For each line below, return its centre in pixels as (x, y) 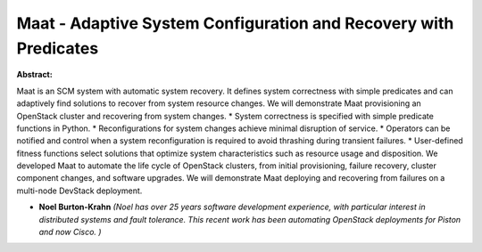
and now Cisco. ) (70, 232)
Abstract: (34, 75)
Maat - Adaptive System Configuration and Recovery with (235, 23)
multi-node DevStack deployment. (79, 191)
